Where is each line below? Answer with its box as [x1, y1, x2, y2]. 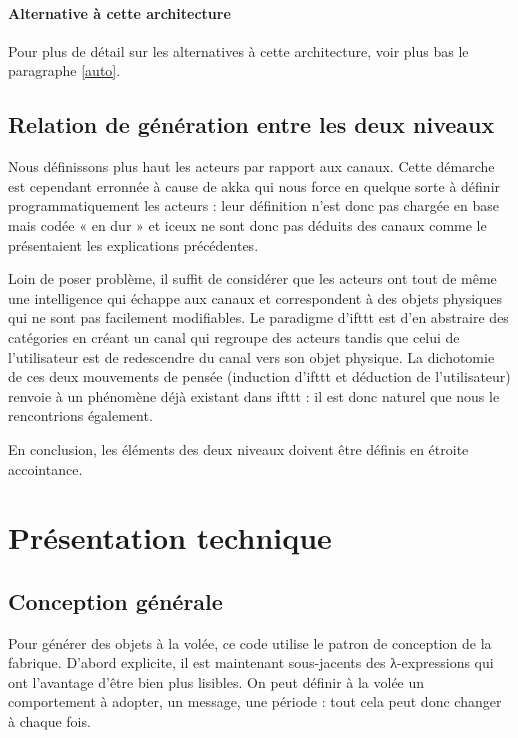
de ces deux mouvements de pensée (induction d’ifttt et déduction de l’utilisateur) [8, 366, 511, 387]
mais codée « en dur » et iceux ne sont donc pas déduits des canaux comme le [8, 214, 487, 235]
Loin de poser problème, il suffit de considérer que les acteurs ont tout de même [8, 268, 497, 289]
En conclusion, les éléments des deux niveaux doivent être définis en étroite [8, 438, 469, 459]
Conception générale [8, 585, 223, 616]
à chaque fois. [8, 711, 91, 732]
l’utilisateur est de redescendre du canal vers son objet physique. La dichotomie [8, 346, 495, 367]
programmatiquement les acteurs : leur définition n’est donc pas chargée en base [8, 195, 499, 216]
